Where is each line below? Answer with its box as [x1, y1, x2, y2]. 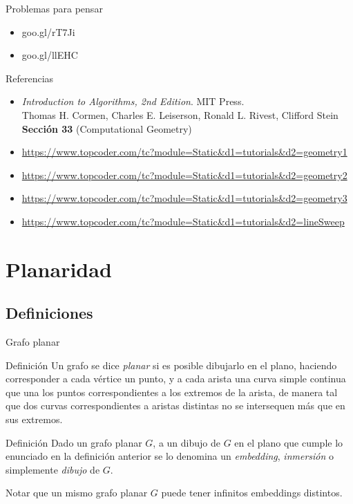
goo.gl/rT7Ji [21, 24, 75, 39]
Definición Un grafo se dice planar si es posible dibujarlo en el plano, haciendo [6, 357, 337, 372]
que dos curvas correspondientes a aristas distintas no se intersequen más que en [6, 398, 345, 413]
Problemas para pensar [6, 1, 103, 15]
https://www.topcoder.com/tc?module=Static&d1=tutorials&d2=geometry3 [21, 191, 347, 205]
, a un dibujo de [153, 435, 220, 449]
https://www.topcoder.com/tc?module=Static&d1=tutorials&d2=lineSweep [21, 214, 345, 228]
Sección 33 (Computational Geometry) [21, 121, 192, 136]
